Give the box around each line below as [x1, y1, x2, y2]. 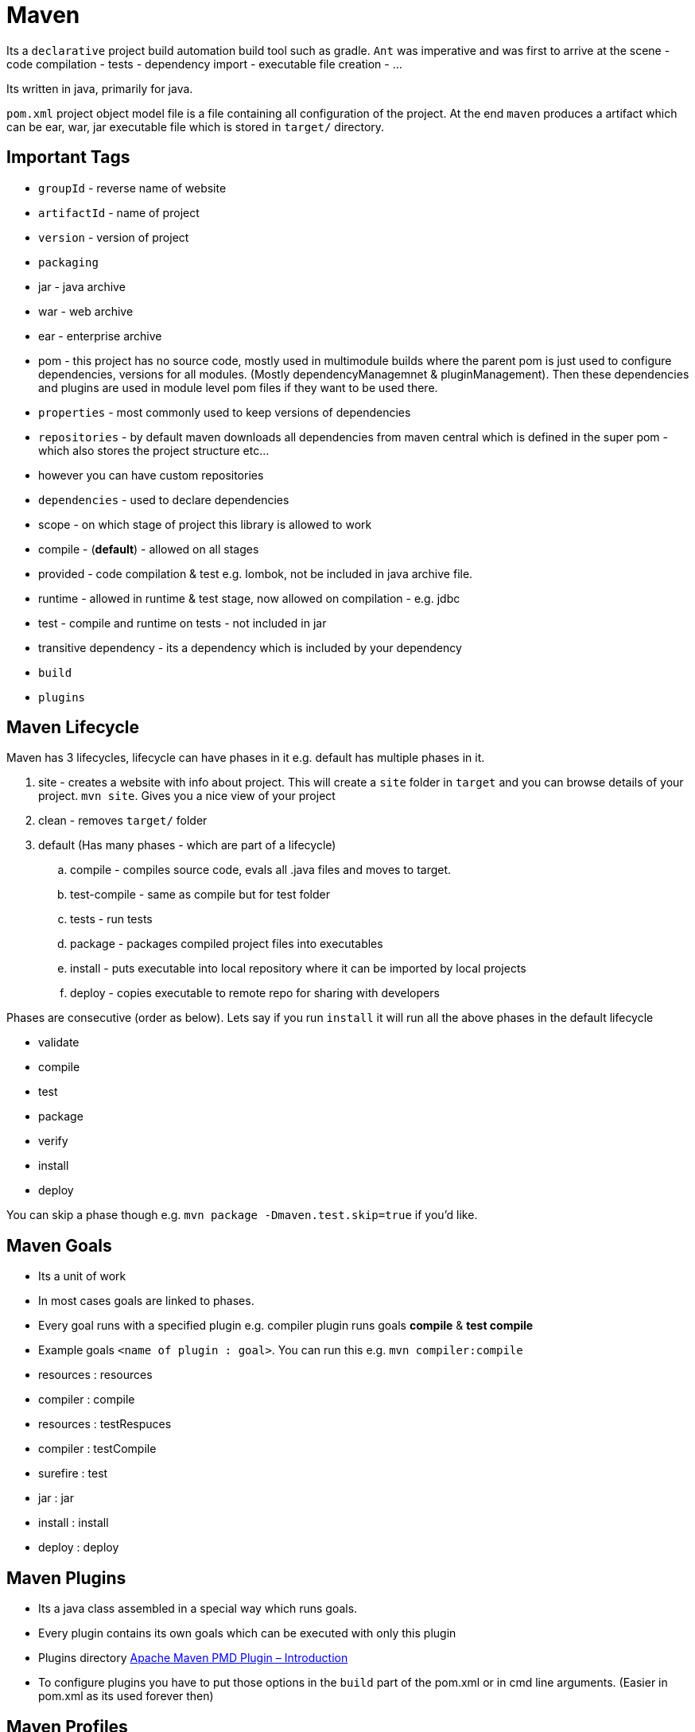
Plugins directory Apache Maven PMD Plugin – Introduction [38, 1651, 348, 1665]
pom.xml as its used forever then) [38, 1689, 214, 1703]
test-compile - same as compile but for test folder [70, 887, 330, 902]
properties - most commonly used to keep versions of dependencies [38, 405, 411, 419]
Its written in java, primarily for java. [6, 81, 193, 95]
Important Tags [6, 147, 130, 168]
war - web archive [38, 304, 134, 318]
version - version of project [38, 230, 189, 244]
